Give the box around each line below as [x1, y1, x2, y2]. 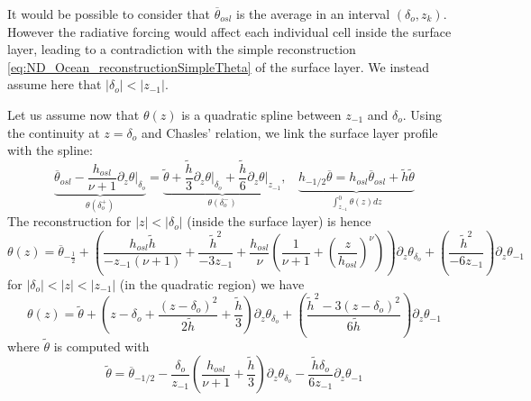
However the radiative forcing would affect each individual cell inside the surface [7, 22, 452, 41]
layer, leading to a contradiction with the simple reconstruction [7, 40, 356, 59]
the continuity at [7, 123, 100, 141]
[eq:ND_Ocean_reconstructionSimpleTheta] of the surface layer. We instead [7, 57, 430, 76]
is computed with [53, 336, 150, 355]
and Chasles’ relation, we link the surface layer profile [141, 123, 438, 141]
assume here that [7, 75, 102, 94]
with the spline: [7, 141, 93, 159]
